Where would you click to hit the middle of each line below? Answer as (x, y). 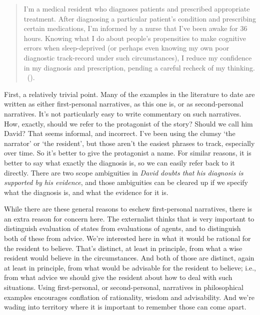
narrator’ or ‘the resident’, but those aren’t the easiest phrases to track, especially (129, 143)
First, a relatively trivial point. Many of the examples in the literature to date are (129, 94)
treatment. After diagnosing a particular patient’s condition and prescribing (140, 18)
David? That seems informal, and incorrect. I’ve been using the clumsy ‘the (120, 133)
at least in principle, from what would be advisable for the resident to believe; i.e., (130, 267)
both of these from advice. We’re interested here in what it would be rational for (127, 238)
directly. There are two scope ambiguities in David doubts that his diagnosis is (124, 172)
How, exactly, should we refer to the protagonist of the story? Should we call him (128, 123)
